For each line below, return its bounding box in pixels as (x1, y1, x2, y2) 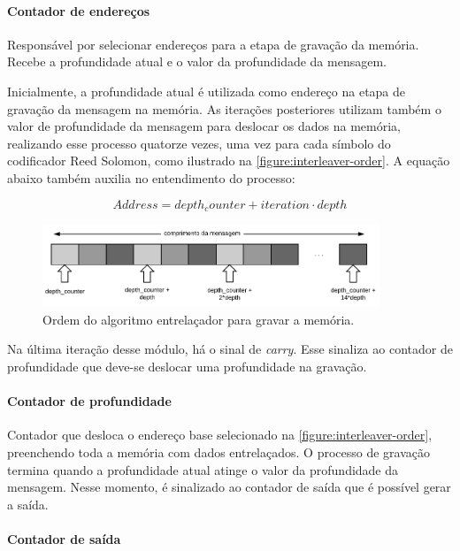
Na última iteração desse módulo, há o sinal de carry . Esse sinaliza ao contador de (7, 340, 453, 358)
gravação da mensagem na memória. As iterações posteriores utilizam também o (7, 99, 441, 118)
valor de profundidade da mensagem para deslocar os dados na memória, (7, 117, 402, 135)
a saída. (7, 494, 49, 513)
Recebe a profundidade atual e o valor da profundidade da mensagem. (7, 52, 387, 71)
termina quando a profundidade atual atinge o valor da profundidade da (7, 460, 399, 478)
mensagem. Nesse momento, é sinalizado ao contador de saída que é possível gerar (7, 478, 451, 496)
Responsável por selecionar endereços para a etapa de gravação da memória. (7, 34, 419, 53)
